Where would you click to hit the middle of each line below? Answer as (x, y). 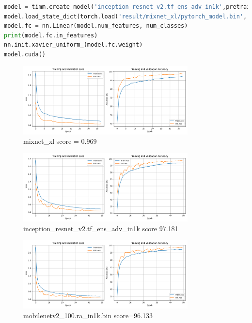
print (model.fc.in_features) (51, 35)
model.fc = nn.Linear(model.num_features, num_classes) (96, 26)
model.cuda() (25, 54)
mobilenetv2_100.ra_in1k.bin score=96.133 (88, 315)
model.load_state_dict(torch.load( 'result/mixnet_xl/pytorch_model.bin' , (126, 16)
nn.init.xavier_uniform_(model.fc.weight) (73, 45)
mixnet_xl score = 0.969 (60, 141)
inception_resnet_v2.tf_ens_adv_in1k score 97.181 (101, 228)
